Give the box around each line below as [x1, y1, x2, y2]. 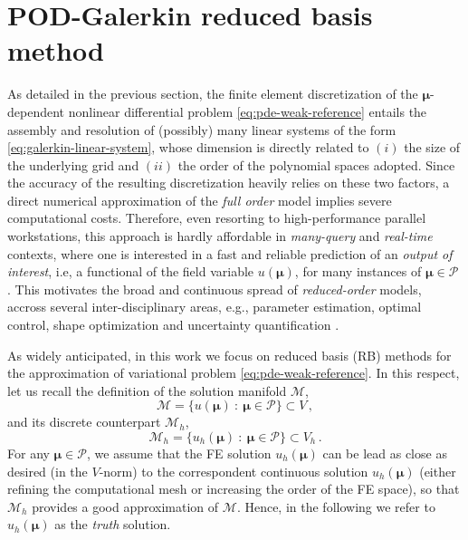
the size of [404, 138, 461, 157]
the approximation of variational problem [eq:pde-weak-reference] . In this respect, [7, 363, 460, 382]
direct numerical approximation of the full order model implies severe [7, 190, 392, 209]
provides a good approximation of [32, 497, 219, 516]
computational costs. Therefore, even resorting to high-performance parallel [7, 208, 426, 227]
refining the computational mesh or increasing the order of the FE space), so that [7, 479, 460, 498]
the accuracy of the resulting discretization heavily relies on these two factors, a [7, 173, 450, 192]
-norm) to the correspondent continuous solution [99, 461, 368, 480]
